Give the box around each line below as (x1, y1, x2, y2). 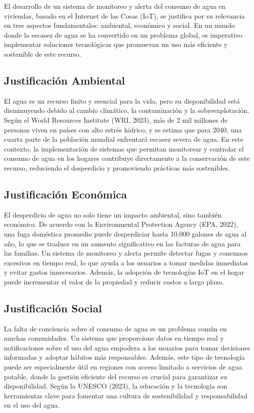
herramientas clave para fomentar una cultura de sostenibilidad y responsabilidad (4, 390, 248, 400)
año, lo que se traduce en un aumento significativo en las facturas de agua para (4, 238, 241, 248)
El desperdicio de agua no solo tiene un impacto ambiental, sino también (4, 209, 222, 219)
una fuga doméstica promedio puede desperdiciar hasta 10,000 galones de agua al (4, 228, 247, 239)
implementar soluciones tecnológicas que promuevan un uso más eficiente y (4, 39, 228, 49)
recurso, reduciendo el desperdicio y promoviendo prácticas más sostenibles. (4, 162, 230, 173)
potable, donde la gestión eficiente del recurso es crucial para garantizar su (4, 371, 227, 381)
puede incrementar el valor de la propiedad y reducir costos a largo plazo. (4, 276, 224, 286)
